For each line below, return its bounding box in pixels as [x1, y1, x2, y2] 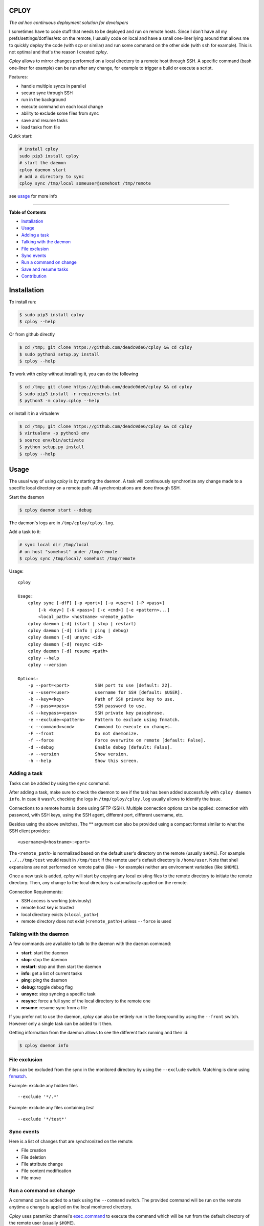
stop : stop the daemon [21, 957, 67, 963]
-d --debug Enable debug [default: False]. [27, 744, 173, 750]
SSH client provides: [9, 828, 50, 834]
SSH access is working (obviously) [21, 898, 91, 904]
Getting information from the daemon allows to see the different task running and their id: [9, 1030, 189, 1036]
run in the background [21, 97, 66, 102]
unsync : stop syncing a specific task [21, 991, 96, 997]
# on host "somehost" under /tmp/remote [19, 549, 117, 554]
